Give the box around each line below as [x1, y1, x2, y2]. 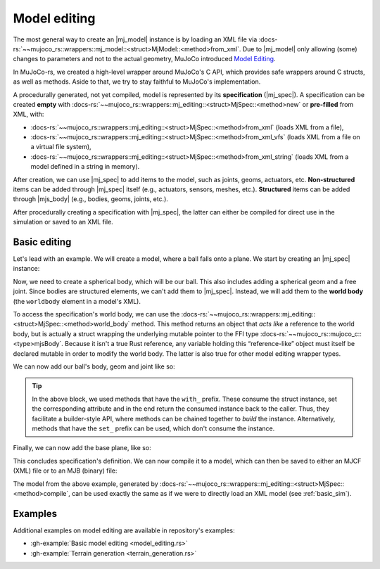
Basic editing [13, 236, 72, 248]
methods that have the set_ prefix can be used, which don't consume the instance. [32, 424, 275, 433]
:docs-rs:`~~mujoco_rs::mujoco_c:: [260, 329, 362, 338]
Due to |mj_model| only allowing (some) [242, 44, 358, 53]
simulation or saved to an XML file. [13, 218, 114, 226]
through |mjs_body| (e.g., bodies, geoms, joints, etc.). [13, 195, 169, 203]
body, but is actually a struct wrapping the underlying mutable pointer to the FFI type [13, 329, 260, 338]
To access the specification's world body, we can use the [13, 310, 180, 319]
